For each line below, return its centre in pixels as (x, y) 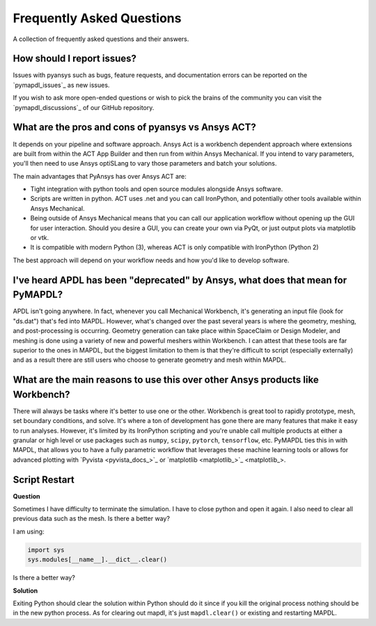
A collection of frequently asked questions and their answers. (101, 39)
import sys (46, 550)
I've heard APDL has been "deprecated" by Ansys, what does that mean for (180, 280)
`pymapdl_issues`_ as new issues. (61, 85)
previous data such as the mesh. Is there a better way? (92, 519)
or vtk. (39, 238)
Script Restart (44, 480)
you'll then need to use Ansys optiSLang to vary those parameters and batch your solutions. (145, 163)
